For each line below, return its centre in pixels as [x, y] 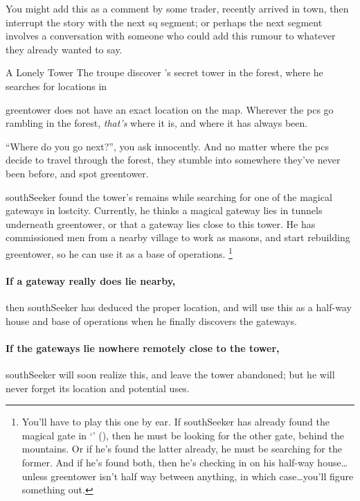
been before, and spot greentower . [77, 173]
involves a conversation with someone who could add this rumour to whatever [171, 36]
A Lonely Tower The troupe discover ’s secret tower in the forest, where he [164, 72]
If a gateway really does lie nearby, [91, 280]
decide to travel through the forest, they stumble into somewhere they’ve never [173, 160]
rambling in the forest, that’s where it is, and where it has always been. [157, 123]
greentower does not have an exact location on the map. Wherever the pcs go [170, 109]
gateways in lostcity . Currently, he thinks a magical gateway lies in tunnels [164, 210]
